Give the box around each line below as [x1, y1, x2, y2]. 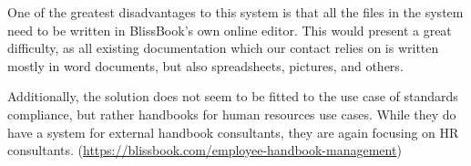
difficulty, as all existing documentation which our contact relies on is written [7, 38, 439, 57]
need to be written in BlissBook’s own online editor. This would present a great [7, 20, 452, 39]
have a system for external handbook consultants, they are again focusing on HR [7, 122, 459, 141]
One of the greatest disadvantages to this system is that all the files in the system [7, 3, 464, 21]
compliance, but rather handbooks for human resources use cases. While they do [7, 104, 456, 123]
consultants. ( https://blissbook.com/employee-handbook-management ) [7, 140, 402, 160]
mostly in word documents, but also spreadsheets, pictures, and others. [7, 56, 404, 75]
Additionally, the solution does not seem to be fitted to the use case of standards [7, 87, 458, 106]
